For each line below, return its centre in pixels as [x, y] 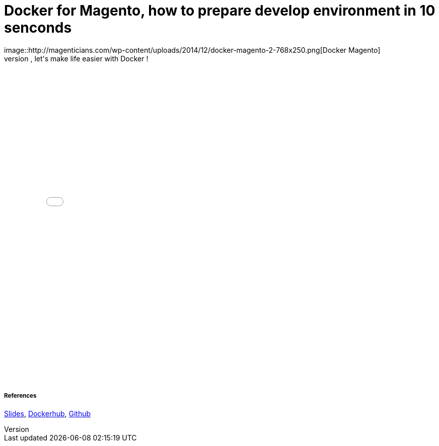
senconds [38, 28]
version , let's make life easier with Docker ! [76, 58]
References [20, 396]
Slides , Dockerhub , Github [48, 413]
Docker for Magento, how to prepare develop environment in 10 [220, 11]
